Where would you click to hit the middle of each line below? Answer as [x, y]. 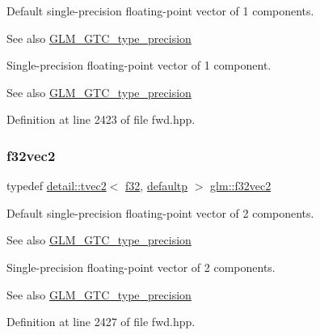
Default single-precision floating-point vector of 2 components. [160, 212]
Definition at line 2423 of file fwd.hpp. [101, 119]
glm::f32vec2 [241, 186]
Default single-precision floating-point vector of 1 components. [160, 11]
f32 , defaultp [157, 186]
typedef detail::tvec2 [57, 186]
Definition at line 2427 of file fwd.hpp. [101, 322]
